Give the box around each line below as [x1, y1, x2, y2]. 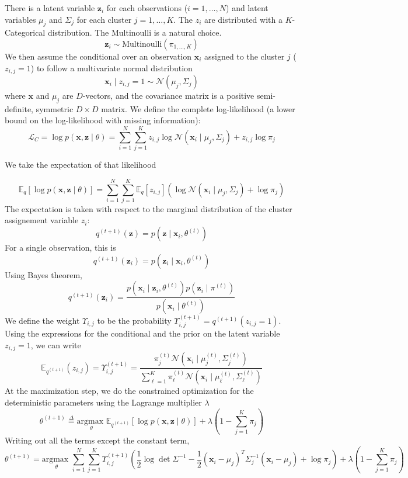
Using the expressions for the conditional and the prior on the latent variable [5, 327, 280, 340]
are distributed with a [204, 13, 283, 25]
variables [5, 13, 36, 25]
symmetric [36, 102, 74, 115]
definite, [5, 102, 34, 115]
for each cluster [76, 13, 132, 25]
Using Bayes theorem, [5, 268, 82, 280]
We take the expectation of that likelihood [5, 158, 156, 171]
